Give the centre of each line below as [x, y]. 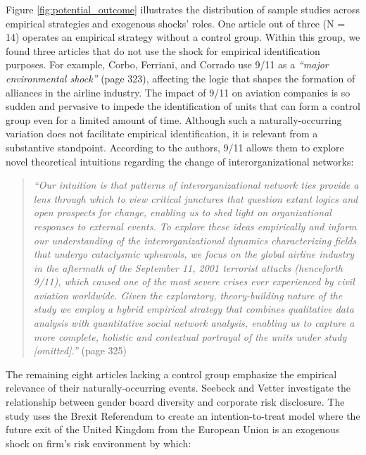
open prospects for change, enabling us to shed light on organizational [182, 212]
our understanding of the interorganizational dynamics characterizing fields [195, 240]
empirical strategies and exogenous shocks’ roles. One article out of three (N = [176, 23]
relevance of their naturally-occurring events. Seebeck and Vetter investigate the [178, 388]
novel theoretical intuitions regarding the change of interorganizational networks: [180, 161]
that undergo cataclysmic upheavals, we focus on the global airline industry [194, 254]
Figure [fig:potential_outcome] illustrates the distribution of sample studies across [183, 9]
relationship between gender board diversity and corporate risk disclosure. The [175, 402]
